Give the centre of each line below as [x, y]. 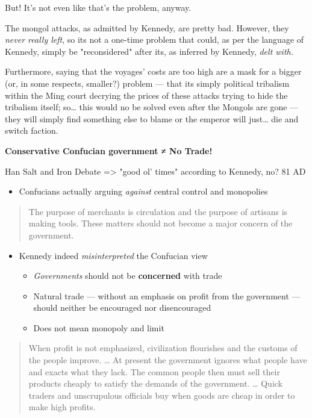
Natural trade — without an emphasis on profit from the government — [167, 295]
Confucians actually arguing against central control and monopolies [143, 191]
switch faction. [32, 130]
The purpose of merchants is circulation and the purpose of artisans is [158, 211]
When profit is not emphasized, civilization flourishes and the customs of [163, 348]
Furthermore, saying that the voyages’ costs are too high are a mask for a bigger [153, 71]
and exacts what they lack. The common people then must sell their [154, 371]
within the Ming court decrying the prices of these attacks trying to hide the [146, 95]
